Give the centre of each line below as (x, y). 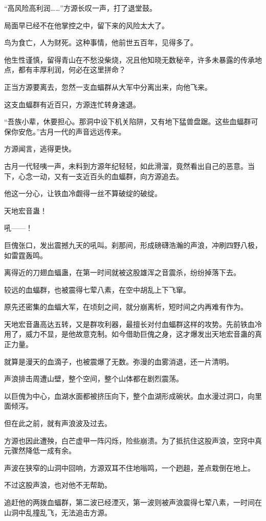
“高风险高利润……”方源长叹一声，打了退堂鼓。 (80, 8)
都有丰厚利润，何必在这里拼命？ (72, 70)
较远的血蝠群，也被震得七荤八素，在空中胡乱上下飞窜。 (97, 289)
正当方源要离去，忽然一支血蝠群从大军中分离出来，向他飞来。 (108, 86)
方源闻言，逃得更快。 (40, 149)
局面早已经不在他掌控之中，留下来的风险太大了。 (86, 25)
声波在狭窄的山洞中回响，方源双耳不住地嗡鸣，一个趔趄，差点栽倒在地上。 (129, 467)
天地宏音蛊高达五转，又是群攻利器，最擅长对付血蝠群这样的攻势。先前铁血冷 (133, 324)
